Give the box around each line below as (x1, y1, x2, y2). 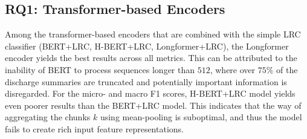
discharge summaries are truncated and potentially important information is (5, 75, 287, 88)
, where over (210, 63, 256, 76)
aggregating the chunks (5, 111, 91, 123)
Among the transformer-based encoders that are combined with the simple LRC (5, 28, 301, 40)
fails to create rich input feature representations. (5, 122, 184, 135)
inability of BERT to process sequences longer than (5, 63, 195, 76)
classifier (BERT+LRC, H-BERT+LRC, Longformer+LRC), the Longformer (5, 39, 289, 52)
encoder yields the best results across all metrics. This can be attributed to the (5, 51, 297, 64)
